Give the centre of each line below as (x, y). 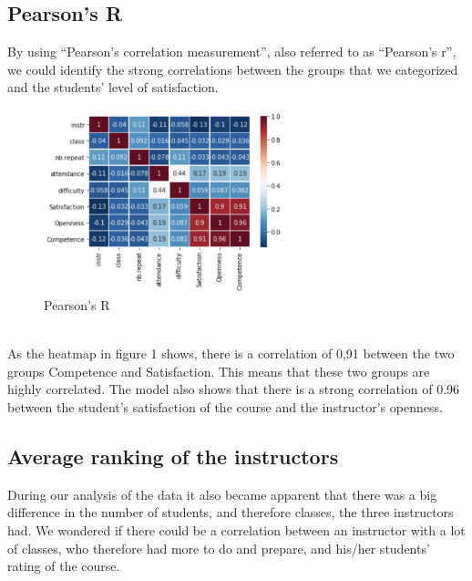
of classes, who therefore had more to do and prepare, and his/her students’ (219, 548)
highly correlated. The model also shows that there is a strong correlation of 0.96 (234, 389)
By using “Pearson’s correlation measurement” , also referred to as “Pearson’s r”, (232, 52)
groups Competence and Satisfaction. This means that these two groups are (219, 371)
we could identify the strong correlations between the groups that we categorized (233, 69)
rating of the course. (64, 566)
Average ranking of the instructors (173, 456)
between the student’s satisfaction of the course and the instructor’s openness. (225, 406)
